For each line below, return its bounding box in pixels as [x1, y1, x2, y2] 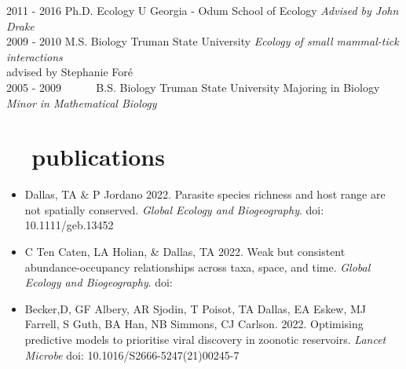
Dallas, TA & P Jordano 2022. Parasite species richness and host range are [24, 186, 386, 203]
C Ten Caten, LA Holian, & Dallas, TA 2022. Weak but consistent [24, 243, 346, 260]
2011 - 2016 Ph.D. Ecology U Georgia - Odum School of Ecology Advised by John [6, 2, 399, 18]
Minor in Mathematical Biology [6, 94, 157, 111]
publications [31, 141, 165, 173]
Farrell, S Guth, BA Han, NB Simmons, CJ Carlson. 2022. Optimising [24, 316, 364, 332]
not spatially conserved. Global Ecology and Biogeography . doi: [24, 201, 324, 217]
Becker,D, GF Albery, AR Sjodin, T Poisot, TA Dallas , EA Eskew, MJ [24, 300, 367, 316]
